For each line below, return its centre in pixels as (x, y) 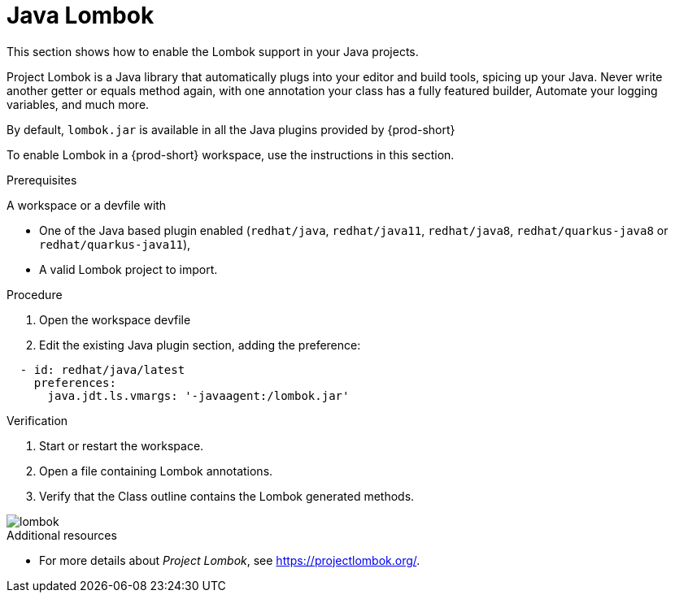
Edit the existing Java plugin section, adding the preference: (200, 345)
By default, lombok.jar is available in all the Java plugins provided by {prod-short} (231, 129)
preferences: (75, 382)
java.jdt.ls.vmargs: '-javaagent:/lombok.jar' (198, 395)
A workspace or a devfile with (87, 205)
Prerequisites (42, 180)
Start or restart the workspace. (122, 445)
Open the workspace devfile (115, 319)
